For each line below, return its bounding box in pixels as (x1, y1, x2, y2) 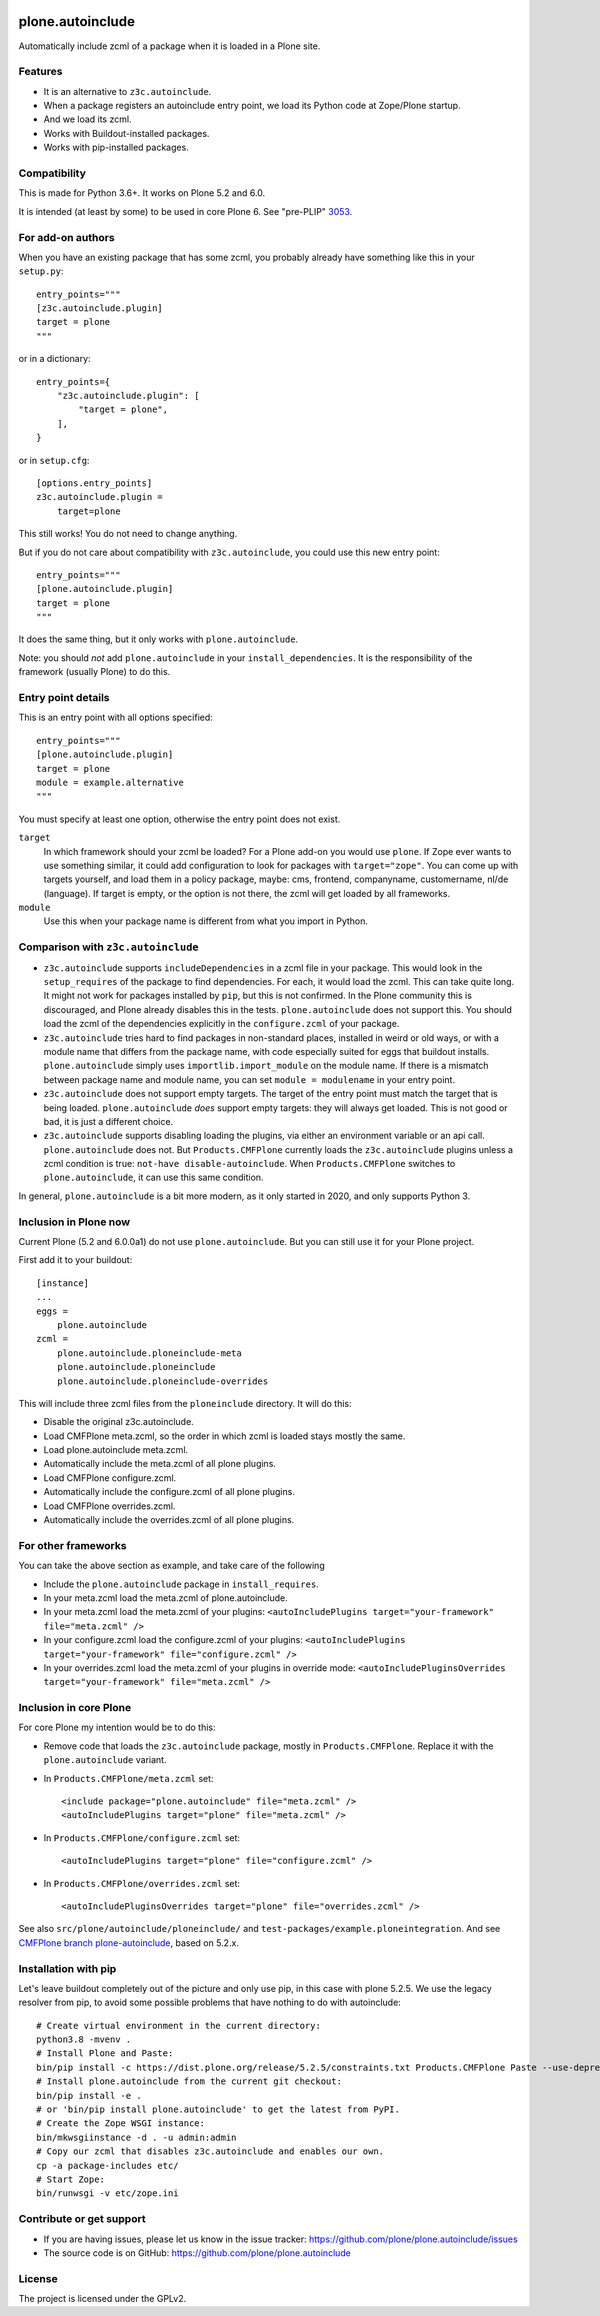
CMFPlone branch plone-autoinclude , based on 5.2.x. (18, 1936, 240, 1949)
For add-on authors (18, 230, 115, 244)
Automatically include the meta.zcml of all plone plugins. (43, 1458, 277, 1470)
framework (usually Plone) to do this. (18, 666, 171, 678)
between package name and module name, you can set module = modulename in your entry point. (43, 1073, 455, 1085)
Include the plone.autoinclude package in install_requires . (43, 1578, 319, 1590)
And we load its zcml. (43, 113, 132, 125)
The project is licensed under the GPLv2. (18, 2293, 187, 2305)
